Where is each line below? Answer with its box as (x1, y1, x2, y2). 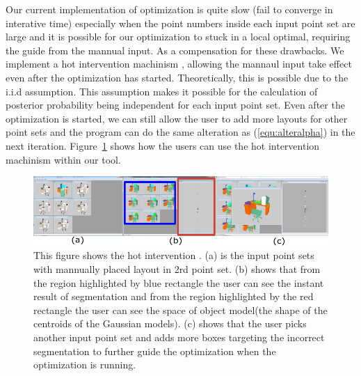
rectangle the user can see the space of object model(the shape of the (33, 302, 328, 317)
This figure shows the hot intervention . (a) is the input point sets (33, 248, 314, 263)
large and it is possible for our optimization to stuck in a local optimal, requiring (6, 29, 351, 44)
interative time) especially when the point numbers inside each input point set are (6, 15, 355, 30)
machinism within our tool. (6, 152, 121, 166)
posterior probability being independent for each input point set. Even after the (6, 97, 345, 112)
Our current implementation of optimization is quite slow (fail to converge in (6, 2, 333, 16)
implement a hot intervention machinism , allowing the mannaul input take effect (6, 56, 352, 71)
